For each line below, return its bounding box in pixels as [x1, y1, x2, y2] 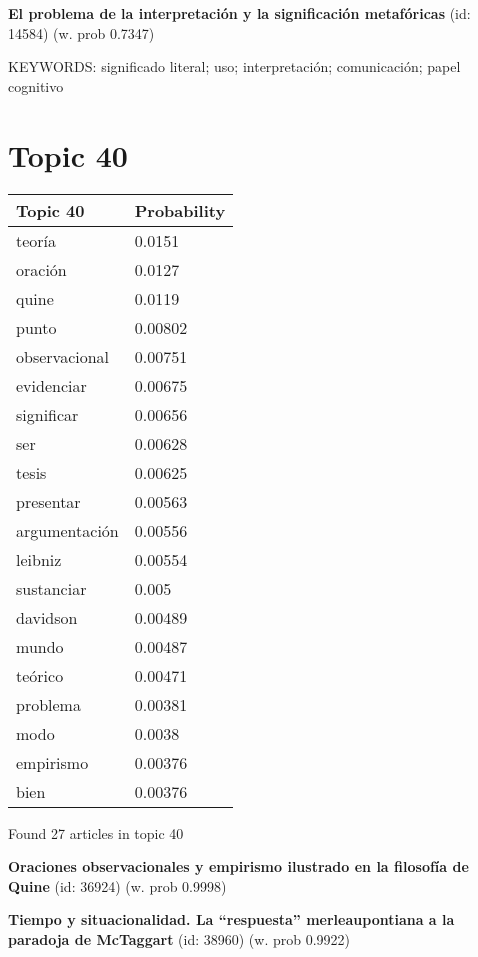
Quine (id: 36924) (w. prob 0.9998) [8, 875, 227, 896]
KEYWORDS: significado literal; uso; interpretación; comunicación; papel [8, 56, 461, 77]
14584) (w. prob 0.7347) [8, 22, 155, 43]
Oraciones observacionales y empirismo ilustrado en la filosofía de [8, 856, 469, 877]
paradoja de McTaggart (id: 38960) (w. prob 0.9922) [8, 928, 351, 949]
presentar [16, 489, 81, 513]
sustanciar [16, 576, 87, 600]
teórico [16, 663, 64, 687]
